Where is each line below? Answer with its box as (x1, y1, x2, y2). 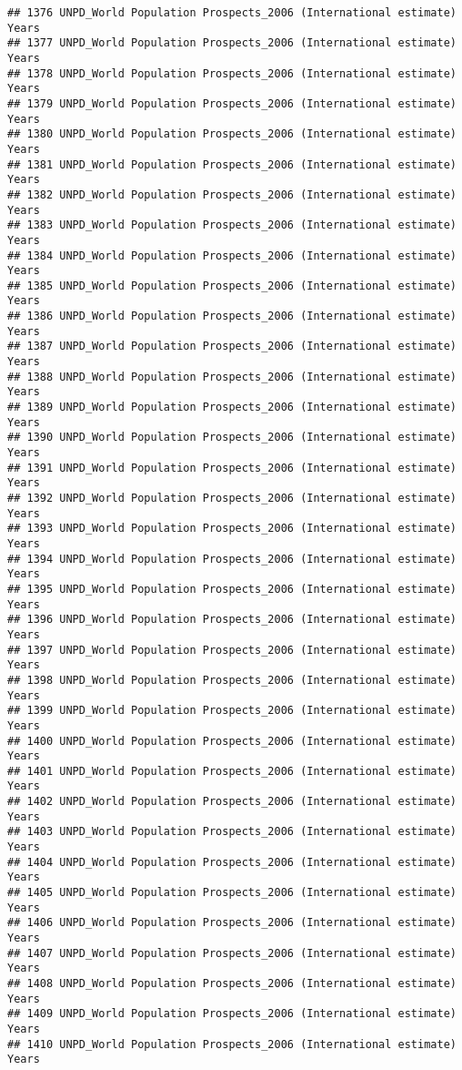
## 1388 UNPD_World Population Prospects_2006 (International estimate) (7, 370, 457, 383)
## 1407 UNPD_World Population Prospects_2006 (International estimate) (7, 946, 457, 960)
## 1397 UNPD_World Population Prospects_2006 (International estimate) (7, 643, 457, 657)
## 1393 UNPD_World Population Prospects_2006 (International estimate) (7, 522, 457, 535)
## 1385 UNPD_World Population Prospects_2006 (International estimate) (7, 279, 457, 292)
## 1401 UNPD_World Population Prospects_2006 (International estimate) (7, 764, 457, 778)
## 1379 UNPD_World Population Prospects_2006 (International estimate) (7, 97, 457, 110)
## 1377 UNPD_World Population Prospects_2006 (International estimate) (7, 36, 457, 50)
